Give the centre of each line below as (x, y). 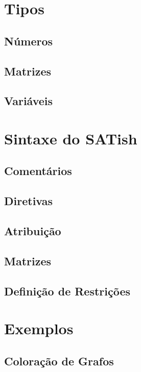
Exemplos (39, 328)
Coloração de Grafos (59, 361)
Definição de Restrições (67, 291)
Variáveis (29, 101)
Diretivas (29, 201)
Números (29, 41)
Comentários (38, 171)
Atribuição (33, 231)
